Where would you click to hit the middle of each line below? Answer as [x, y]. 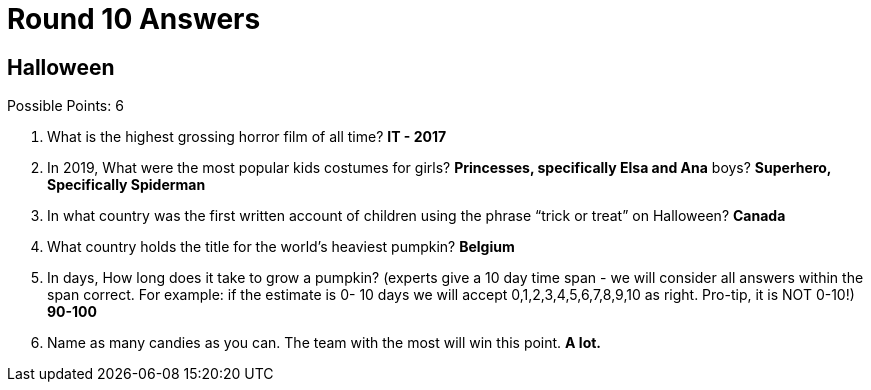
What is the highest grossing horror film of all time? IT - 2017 [247, 137]
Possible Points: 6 [65, 106]
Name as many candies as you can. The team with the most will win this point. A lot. [324, 343]
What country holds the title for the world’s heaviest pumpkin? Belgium [281, 247]
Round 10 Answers [134, 19]
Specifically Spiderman [126, 185]
